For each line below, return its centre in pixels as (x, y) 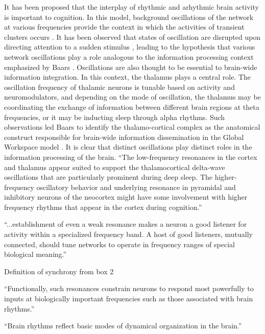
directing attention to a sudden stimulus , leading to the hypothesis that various (130, 47)
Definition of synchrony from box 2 (59, 271)
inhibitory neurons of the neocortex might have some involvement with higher (126, 197)
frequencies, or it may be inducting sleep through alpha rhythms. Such (115, 117)
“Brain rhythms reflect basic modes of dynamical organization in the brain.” (123, 326)
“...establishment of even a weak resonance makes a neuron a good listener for (126, 224)
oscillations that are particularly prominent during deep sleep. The (109, 177)
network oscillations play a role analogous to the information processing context (129, 56)
